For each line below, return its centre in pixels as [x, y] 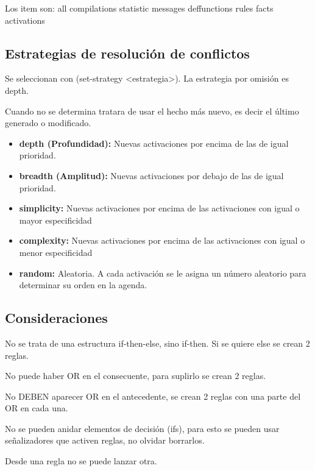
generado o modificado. [48, 123]
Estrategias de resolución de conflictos [127, 53]
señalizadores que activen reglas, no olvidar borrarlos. [105, 440]
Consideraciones [56, 318]
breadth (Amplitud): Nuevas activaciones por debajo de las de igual [151, 175]
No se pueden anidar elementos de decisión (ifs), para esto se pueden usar [142, 428]
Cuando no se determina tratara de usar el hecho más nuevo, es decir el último [152, 111]
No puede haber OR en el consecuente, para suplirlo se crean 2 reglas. [136, 376]
